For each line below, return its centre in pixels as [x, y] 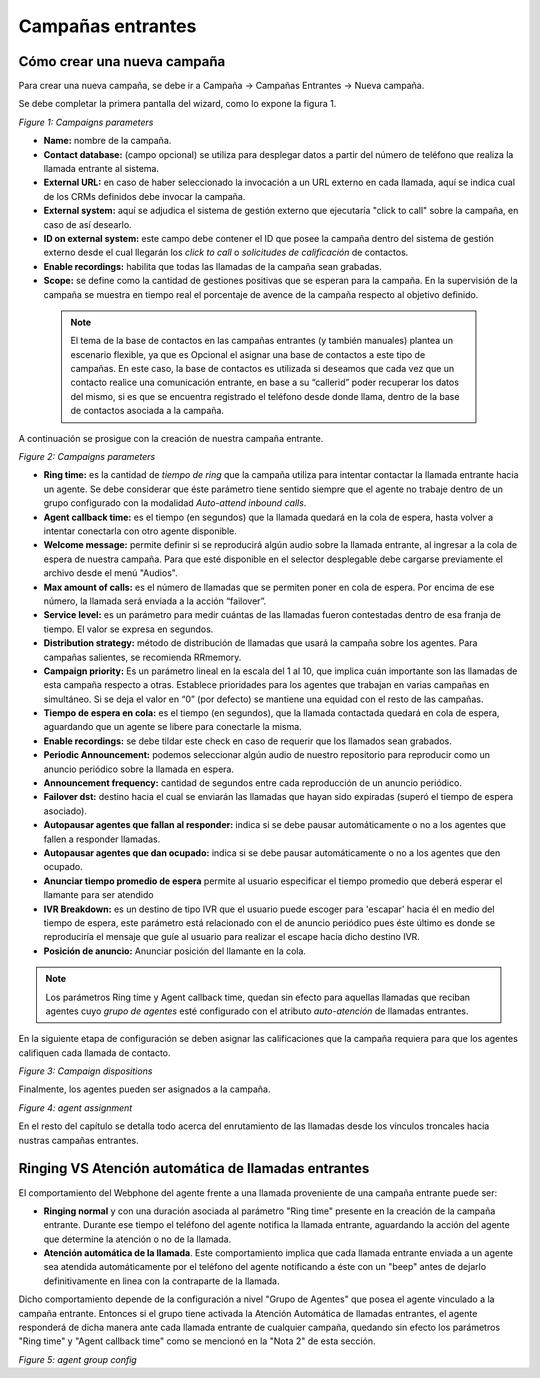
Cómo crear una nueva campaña [122, 61]
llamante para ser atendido [98, 895]
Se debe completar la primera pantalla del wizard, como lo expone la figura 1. [177, 104]
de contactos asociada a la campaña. [147, 411]
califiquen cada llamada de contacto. [94, 1052]
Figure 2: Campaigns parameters [87, 457]
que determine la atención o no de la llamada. [137, 1239]
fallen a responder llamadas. [102, 839]
